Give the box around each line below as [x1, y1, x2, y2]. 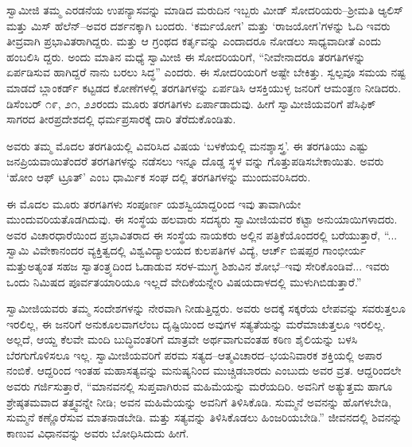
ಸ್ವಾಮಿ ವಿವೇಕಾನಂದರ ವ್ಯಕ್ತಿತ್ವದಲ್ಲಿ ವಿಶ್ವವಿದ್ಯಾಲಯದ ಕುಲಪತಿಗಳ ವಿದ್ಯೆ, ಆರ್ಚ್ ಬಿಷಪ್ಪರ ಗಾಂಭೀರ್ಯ [6, 242, 367, 258]
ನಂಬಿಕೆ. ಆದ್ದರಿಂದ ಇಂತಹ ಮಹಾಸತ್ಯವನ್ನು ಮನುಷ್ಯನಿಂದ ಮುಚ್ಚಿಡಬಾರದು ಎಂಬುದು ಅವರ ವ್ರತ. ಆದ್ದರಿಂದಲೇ [6, 362, 402, 379]
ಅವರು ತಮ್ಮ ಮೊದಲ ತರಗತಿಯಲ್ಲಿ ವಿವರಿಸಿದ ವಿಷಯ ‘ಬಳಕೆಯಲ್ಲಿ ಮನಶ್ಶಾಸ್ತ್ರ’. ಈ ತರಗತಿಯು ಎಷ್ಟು [6, 137, 369, 154]
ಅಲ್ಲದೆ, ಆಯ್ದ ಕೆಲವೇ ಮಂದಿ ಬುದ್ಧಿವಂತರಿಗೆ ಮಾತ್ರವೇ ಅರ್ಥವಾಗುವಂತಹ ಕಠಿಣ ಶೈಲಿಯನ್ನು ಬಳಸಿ [6, 331, 358, 348]
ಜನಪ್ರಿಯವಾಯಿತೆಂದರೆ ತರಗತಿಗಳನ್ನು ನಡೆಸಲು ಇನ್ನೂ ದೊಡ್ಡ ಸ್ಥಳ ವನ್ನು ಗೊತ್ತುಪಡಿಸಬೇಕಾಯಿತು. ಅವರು [6, 153, 384, 169]
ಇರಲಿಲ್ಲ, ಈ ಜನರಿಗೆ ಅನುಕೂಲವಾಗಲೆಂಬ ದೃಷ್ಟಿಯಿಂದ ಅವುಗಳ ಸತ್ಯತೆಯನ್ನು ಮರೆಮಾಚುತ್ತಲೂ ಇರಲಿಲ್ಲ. [6, 315, 386, 332]
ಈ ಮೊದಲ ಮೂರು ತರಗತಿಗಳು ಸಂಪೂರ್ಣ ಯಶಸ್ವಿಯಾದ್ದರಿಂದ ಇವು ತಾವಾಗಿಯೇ [6, 195, 301, 212]
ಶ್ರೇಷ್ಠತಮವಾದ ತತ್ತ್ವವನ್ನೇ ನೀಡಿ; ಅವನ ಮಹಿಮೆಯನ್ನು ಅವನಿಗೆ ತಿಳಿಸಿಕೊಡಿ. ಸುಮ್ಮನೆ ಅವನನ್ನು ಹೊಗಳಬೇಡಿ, [6, 393, 392, 410]
